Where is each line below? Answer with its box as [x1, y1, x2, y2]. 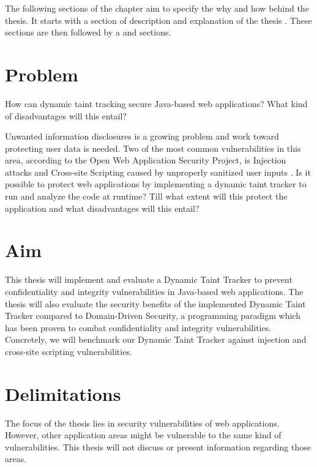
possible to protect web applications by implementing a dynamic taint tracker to [5, 177, 307, 190]
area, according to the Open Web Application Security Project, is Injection [5, 154, 286, 166]
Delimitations [5, 381, 121, 406]
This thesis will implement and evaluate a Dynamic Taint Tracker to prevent [5, 273, 293, 286]
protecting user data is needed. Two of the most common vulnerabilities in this [5, 141, 301, 154]
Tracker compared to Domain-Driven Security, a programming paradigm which [5, 309, 300, 322]
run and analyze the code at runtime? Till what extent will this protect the [5, 190, 288, 203]
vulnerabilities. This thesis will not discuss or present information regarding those [5, 440, 311, 453]
